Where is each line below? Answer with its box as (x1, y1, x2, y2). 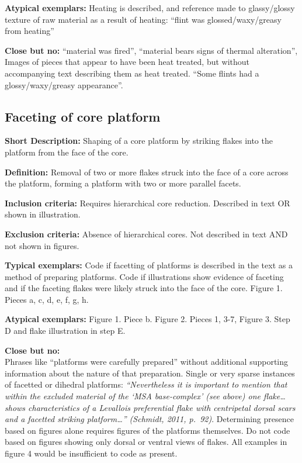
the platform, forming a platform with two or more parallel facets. (5, 177, 241, 189)
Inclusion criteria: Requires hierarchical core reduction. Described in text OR (5, 196, 290, 209)
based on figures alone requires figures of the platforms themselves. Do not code (5, 424, 290, 436)
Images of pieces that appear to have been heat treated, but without (5, 56, 250, 68)
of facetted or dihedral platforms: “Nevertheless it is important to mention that (5, 378, 287, 391)
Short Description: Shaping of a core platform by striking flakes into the (5, 134, 273, 147)
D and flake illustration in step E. (5, 324, 126, 337)
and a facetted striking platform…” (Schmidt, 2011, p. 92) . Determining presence (5, 413, 294, 425)
